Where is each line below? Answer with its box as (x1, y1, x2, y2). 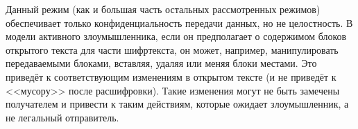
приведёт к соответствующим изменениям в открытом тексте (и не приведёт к (6, 69, 336, 83)
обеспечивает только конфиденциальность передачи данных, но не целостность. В (6, 15, 353, 30)
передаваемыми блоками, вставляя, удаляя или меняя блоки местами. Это (6, 56, 317, 70)
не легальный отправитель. (6, 110, 119, 124)
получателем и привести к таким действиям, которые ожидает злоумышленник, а (6, 97, 349, 111)
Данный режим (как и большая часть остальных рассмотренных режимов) (6, 2, 321, 16)
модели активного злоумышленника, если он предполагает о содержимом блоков (6, 29, 347, 43)
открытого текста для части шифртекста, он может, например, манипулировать (6, 42, 339, 57)
